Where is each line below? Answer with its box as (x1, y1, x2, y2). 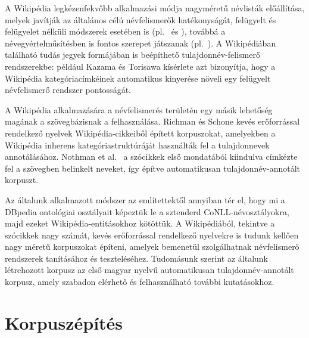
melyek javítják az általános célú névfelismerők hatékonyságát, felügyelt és (5, 13, 276, 26)
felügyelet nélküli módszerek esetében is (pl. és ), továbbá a (5, 25, 226, 38)
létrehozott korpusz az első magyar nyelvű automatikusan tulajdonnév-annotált (5, 263, 294, 276)
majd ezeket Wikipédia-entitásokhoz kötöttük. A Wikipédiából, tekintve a (5, 217, 275, 230)
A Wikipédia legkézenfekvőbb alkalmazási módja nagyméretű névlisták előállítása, (5, 2, 305, 14)
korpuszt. (5, 173, 39, 186)
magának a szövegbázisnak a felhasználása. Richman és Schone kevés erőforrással (5, 115, 300, 128)
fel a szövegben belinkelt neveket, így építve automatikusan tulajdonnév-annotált (5, 162, 301, 174)
